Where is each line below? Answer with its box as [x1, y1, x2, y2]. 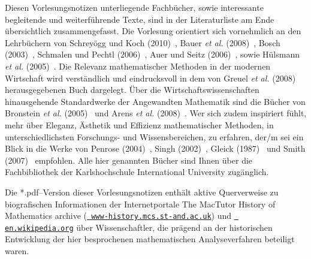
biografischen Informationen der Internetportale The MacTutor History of [5, 197, 276, 210]
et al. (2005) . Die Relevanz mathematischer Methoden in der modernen [5, 59, 271, 72]
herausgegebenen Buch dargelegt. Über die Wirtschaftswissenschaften [5, 83, 259, 96]
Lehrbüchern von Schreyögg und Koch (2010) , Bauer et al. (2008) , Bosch [5, 36, 280, 49]
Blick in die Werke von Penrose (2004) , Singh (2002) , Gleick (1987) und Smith [5, 142, 306, 155]
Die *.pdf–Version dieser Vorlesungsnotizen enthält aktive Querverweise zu [5, 185, 279, 198]
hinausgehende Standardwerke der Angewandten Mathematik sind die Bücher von [5, 95, 306, 107]
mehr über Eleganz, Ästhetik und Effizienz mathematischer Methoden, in [5, 118, 274, 131]
